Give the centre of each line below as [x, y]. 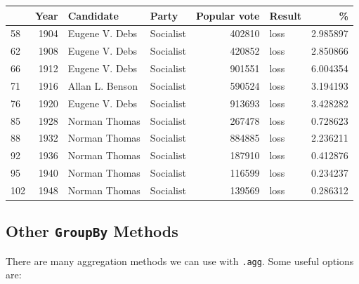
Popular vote [228, 15]
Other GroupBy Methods [92, 231]
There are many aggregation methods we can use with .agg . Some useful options [180, 261]
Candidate [93, 15]
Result [285, 15]
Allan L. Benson [103, 85]
